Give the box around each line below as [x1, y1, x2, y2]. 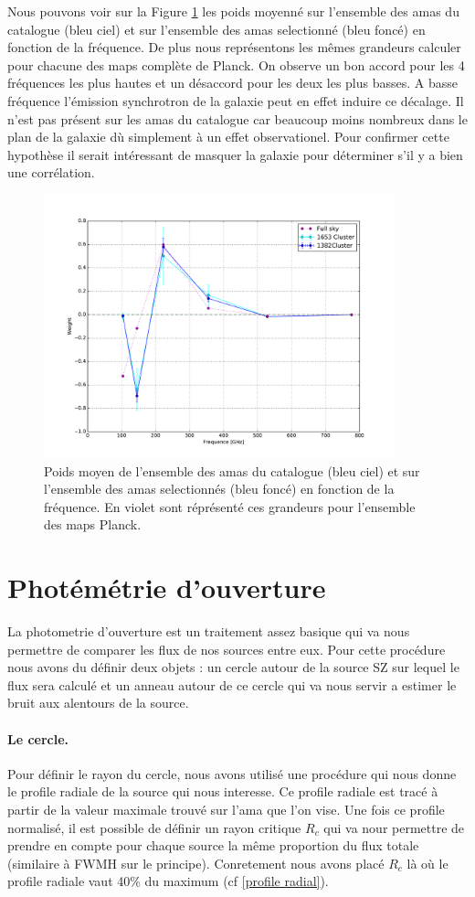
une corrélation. [7, 163, 95, 182]
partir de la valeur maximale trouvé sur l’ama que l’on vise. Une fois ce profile [7, 799, 445, 818]
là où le [406, 853, 449, 872]
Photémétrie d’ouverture [7, 569, 326, 606]
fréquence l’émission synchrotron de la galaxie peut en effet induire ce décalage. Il [7, 91, 464, 110]
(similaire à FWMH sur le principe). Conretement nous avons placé [7, 853, 385, 872]
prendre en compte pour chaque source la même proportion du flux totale [7, 836, 419, 855]
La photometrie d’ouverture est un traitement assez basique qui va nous [7, 622, 410, 641]
